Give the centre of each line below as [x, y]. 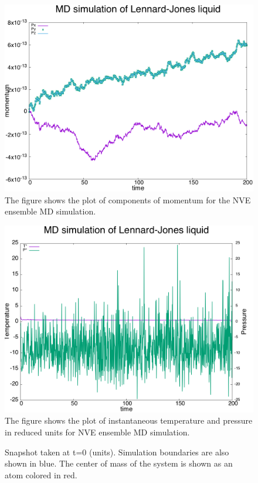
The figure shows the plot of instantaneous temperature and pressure [129, 420]
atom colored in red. [41, 474]
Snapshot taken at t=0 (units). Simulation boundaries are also [117, 452]
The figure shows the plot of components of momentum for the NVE [128, 199]
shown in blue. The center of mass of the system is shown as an [119, 463]
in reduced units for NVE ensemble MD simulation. [97, 432]
